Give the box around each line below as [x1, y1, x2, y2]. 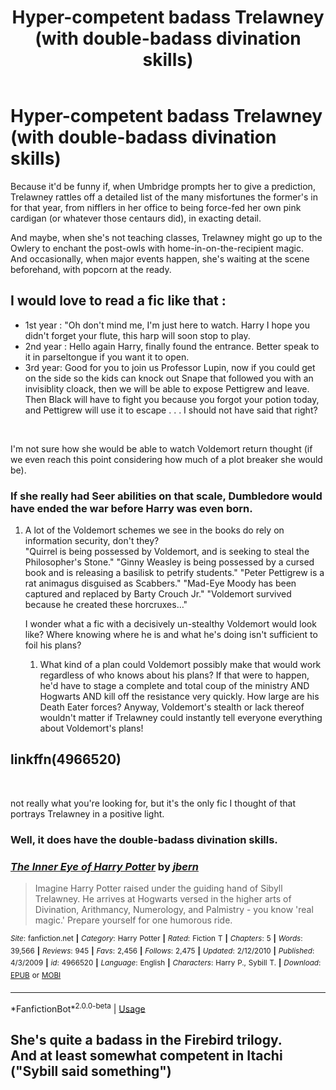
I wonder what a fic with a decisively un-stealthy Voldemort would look [24, 618, 317, 630]
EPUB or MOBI [10, 971, 62, 981]
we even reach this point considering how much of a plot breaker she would [10, 453, 323, 465]
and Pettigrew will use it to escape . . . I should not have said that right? [24, 404, 318, 416]
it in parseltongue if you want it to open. [24, 351, 190, 363]
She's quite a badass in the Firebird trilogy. [10, 1031, 283, 1048]
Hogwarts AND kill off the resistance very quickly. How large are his [39, 691, 320, 703]
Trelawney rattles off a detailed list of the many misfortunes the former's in [10, 191, 318, 203]
